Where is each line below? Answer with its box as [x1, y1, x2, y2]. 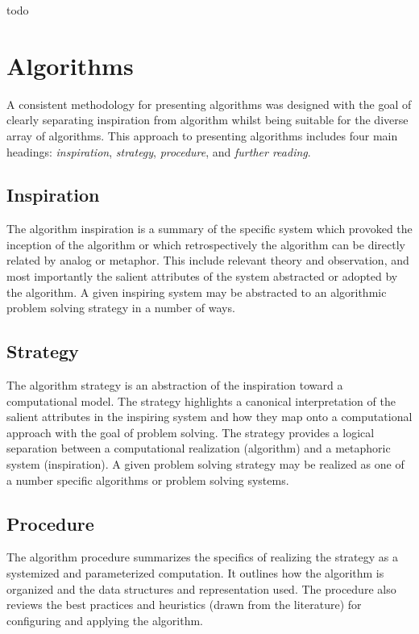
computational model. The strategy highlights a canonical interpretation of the [6, 392, 396, 409]
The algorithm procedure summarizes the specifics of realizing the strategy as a [6, 548, 398, 565]
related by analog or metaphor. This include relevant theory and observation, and [6, 252, 409, 269]
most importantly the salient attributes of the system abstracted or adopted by [6, 268, 398, 285]
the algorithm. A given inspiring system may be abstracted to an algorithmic [6, 283, 387, 300]
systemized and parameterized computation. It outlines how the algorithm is [6, 565, 384, 582]
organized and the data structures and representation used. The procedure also [6, 580, 396, 597]
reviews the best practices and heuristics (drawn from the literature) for [6, 596, 362, 613]
